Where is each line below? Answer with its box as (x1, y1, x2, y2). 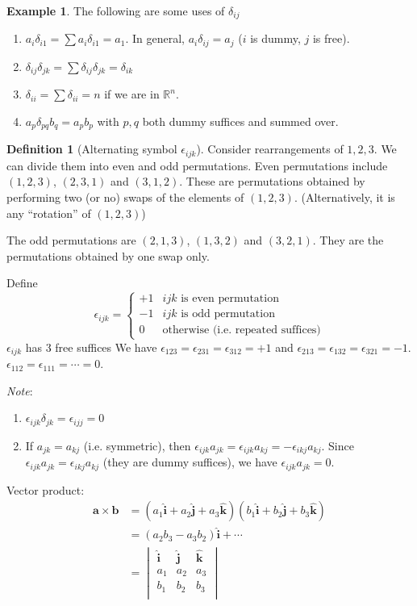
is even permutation (181, 293, 279, 305)
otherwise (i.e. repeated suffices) (162, 324, 321, 336)
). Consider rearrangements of (196, 140, 344, 157)
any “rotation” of (6, 204, 91, 221)
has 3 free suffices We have (25, 338, 157, 355)
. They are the (312, 232, 384, 249)
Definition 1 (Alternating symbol (6, 140, 177, 157)
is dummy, (250, 30, 301, 47)
